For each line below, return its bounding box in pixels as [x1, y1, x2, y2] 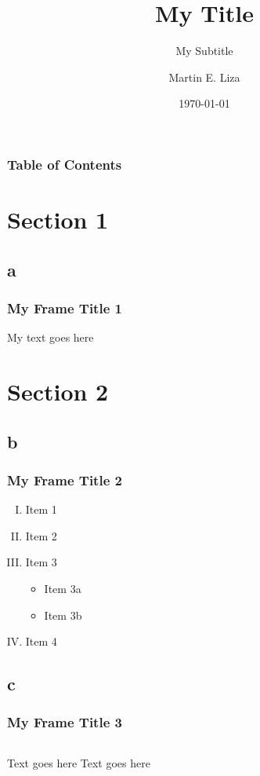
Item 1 [25, 501, 57, 518]
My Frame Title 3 [7, 712, 122, 732]
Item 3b [44, 606, 82, 623]
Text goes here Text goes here [7, 754, 150, 771]
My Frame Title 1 [7, 298, 122, 317]
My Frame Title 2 [7, 470, 122, 489]
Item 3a [44, 580, 81, 596]
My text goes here [7, 329, 94, 346]
